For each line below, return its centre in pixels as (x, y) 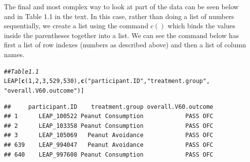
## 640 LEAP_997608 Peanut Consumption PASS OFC (109, 154)
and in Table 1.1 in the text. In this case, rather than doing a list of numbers (119, 16)
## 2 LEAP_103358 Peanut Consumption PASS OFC (109, 126)
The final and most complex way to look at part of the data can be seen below (121, 6)
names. (14, 54)
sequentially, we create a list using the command (76, 26)
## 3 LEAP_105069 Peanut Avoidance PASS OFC (109, 135)
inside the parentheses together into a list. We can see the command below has (121, 35)
